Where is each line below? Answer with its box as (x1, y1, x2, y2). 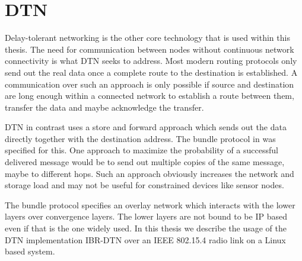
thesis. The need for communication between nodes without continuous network (5, 43, 294, 55)
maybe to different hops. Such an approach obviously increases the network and (5, 167, 294, 179)
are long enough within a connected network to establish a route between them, (5, 89, 294, 102)
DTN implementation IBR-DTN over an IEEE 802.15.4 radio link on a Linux (5, 233, 286, 246)
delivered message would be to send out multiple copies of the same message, (5, 156, 285, 168)
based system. (5, 245, 55, 257)
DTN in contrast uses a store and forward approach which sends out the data (5, 121, 287, 133)
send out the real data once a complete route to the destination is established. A (5, 66, 298, 78)
